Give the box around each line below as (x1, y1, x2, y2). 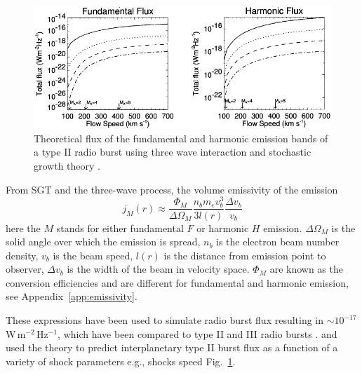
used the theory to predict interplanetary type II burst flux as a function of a (6, 340, 338, 355)
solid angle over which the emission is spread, (6, 234, 201, 249)
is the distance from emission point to (163, 247, 326, 262)
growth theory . (34, 158, 100, 173)
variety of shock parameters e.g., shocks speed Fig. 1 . (6, 353, 236, 368)
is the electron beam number (216, 234, 340, 249)
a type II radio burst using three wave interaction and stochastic (34, 144, 311, 159)
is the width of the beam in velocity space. (67, 262, 250, 276)
